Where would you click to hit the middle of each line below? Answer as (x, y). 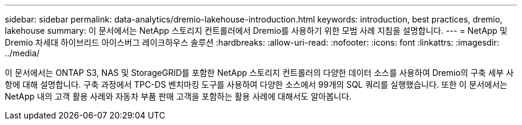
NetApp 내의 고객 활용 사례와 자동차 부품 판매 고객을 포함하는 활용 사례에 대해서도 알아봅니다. (178, 96)
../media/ (22, 53)
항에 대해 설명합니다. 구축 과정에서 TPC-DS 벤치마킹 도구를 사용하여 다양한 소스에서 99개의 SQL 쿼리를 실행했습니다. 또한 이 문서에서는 (256, 84)
